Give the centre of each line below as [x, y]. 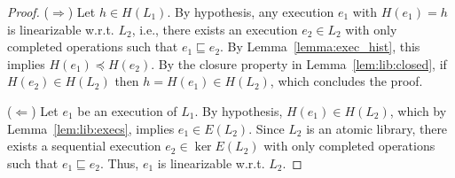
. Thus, [120, 163]
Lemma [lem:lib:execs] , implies [91, 128]
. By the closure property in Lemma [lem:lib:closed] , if [299, 63]
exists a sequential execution [84, 146]
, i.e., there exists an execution [215, 29]
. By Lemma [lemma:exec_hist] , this [320, 46]
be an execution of [127, 110]
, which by [418, 110]
